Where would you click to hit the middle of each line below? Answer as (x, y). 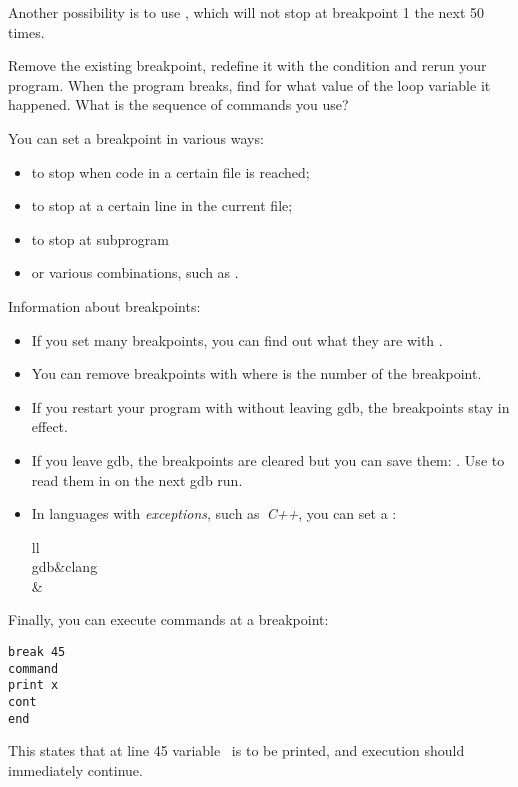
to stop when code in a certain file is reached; (170, 171)
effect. (49, 426)
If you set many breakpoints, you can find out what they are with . (237, 339)
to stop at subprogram (100, 238)
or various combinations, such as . (135, 272)
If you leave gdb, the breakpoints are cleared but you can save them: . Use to (268, 459)
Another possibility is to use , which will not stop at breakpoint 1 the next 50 (246, 12)
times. (26, 31)
